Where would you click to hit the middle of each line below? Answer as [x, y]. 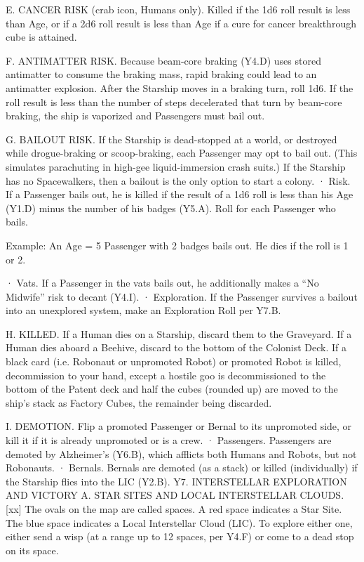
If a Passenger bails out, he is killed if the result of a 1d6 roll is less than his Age [180, 194]
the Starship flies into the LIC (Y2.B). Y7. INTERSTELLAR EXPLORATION [176, 481]
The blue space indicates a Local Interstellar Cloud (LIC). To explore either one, [179, 522]
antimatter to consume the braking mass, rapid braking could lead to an [161, 74]
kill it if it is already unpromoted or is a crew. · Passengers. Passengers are [169, 440]
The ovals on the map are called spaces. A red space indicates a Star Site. [183, 509]
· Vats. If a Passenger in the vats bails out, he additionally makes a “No [162, 283]
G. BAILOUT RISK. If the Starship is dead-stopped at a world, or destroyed [171, 139]
